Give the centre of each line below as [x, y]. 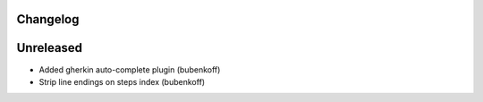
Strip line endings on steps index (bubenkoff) [122, 81]
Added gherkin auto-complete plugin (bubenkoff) [130, 69]
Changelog [48, 19]
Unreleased [50, 48]
